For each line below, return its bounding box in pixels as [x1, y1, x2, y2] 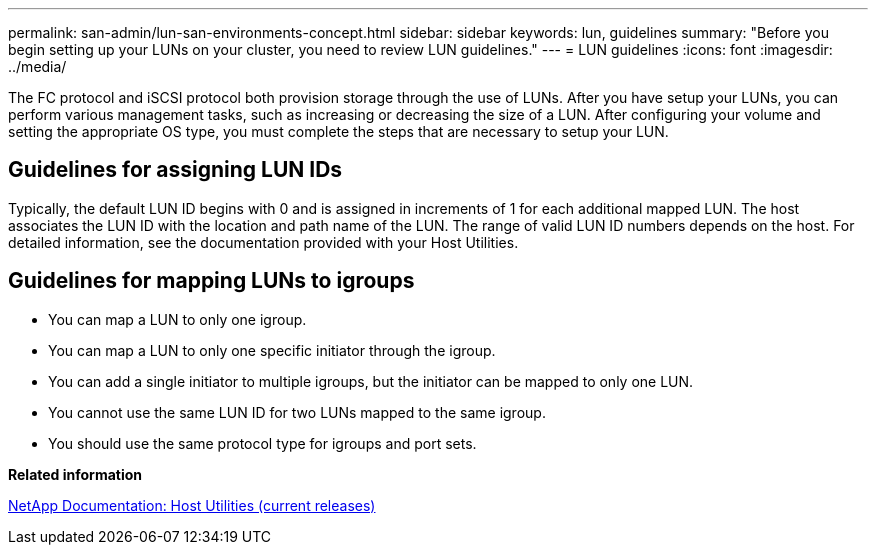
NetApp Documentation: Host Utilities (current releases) [8, 496, 376, 514]
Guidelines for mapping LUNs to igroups [8, 268, 415, 294]
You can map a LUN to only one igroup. [48, 310, 307, 328]
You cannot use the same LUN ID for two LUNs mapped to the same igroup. [48, 403, 546, 421]
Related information [8, 465, 143, 483]
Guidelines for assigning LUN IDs [8, 157, 343, 183]
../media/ [8, 58, 67, 75]
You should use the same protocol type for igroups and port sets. [48, 434, 477, 452]
